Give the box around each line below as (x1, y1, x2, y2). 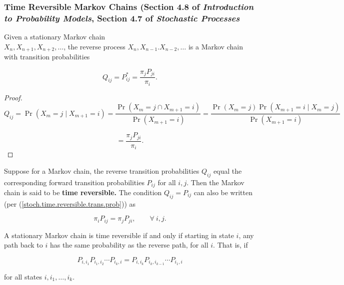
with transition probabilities (4, 51, 90, 62)
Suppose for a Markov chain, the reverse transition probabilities (4, 165, 199, 176)
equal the (213, 165, 242, 176)
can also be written (193, 187, 252, 197)
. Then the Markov (186, 177, 244, 187)
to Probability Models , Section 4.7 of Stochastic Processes (4, 11, 240, 24)
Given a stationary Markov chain (4, 31, 105, 42)
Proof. (4, 92, 22, 102)
